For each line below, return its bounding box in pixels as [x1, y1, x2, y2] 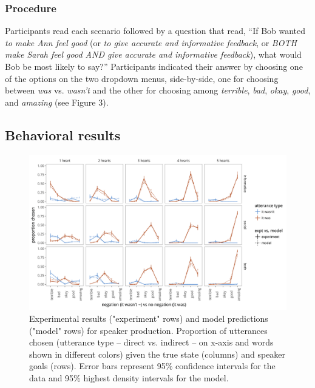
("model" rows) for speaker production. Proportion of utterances [29, 324, 268, 336]
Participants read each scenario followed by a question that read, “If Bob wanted [5, 24, 306, 37]
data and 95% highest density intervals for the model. [29, 372, 229, 384]
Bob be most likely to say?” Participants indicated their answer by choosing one [5, 60, 303, 72]
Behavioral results [5, 125, 121, 144]
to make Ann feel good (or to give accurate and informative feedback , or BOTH [5, 36, 297, 49]
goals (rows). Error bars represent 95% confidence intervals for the [29, 359, 276, 372]
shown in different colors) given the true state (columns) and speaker [29, 347, 286, 360]
